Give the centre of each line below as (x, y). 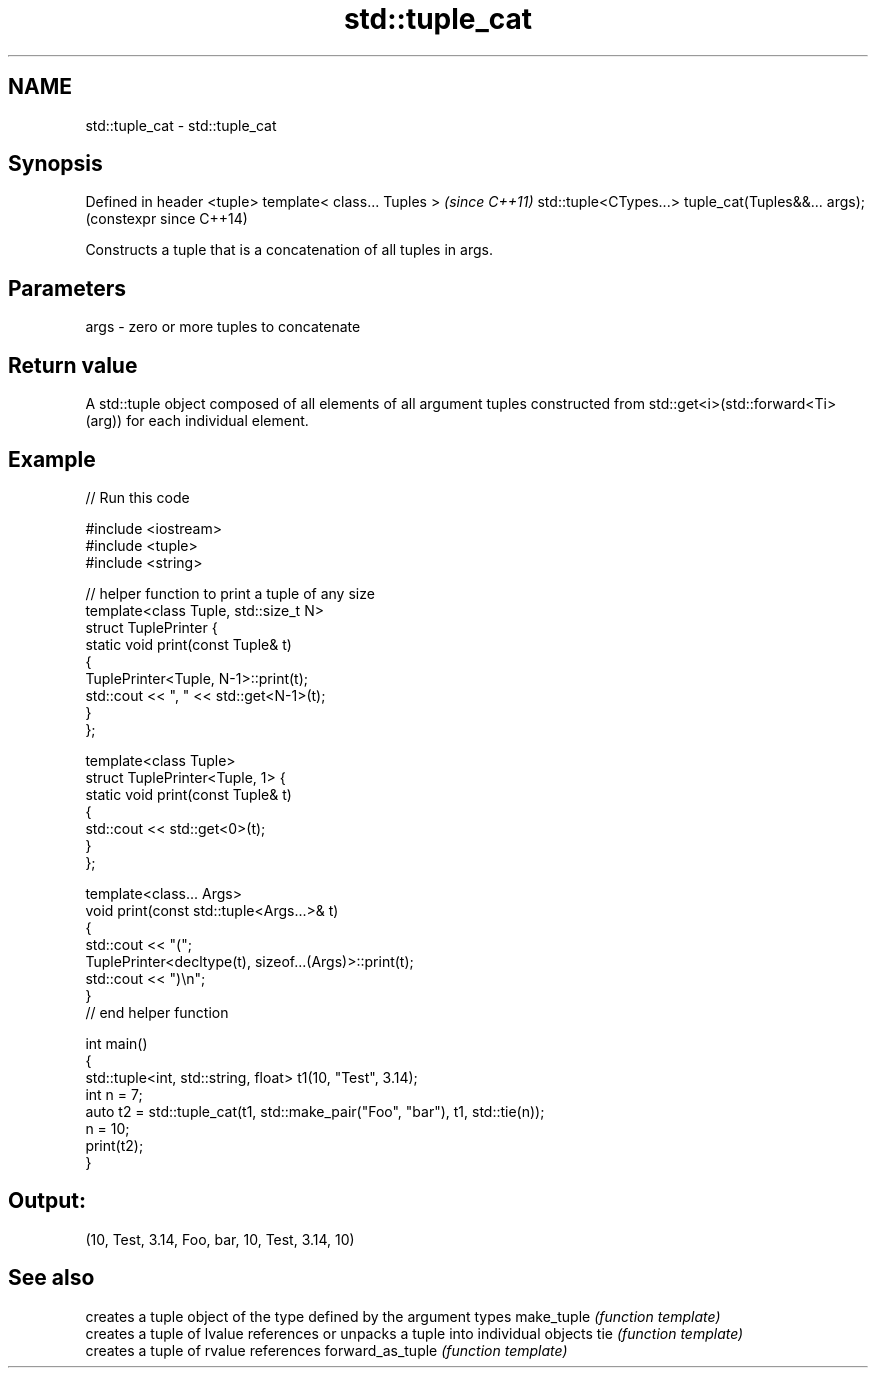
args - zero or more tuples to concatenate (223, 327)
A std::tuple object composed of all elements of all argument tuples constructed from (365, 404)
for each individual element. (217, 421)
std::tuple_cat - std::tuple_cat (181, 125)
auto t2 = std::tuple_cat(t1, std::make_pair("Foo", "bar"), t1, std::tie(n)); (315, 1111)
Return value (73, 365)
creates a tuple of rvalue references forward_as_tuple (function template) (326, 1350)
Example (52, 459)
